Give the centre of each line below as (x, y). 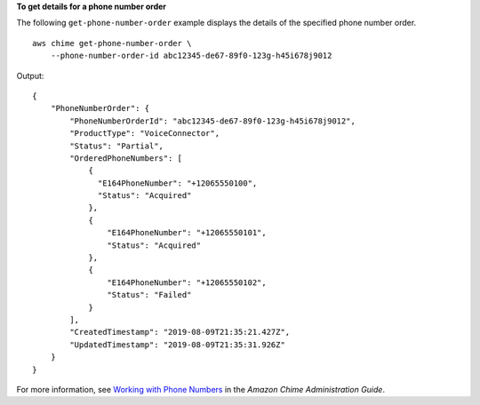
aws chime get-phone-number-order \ (112, 43)
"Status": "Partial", (117, 146)
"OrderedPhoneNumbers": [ (126, 158)
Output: (30, 75)
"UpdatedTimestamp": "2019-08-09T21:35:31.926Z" (178, 345)
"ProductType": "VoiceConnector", (145, 134)
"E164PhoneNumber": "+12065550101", (187, 233)
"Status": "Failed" (149, 295)
